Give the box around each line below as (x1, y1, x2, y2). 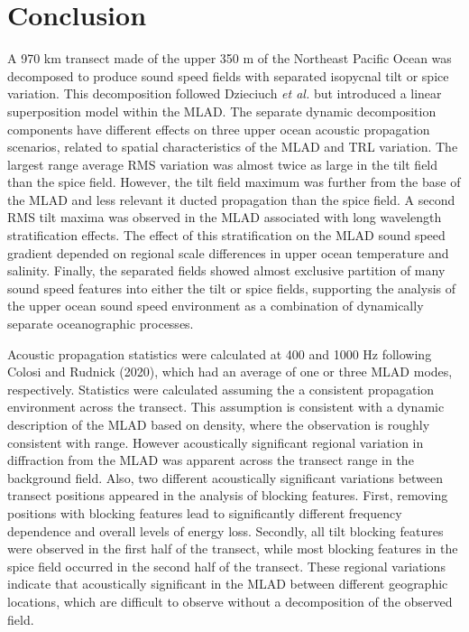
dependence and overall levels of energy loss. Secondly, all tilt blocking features (7, 521, 444, 540)
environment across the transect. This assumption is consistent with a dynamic (7, 397, 445, 416)
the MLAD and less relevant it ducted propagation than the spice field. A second (7, 190, 455, 209)
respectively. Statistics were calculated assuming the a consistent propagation (7, 379, 435, 398)
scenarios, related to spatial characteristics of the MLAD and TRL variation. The (7, 137, 458, 156)
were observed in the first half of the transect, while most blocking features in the (7, 539, 458, 558)
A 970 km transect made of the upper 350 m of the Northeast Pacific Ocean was (7, 49, 452, 68)
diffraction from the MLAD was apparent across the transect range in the (7, 451, 414, 469)
